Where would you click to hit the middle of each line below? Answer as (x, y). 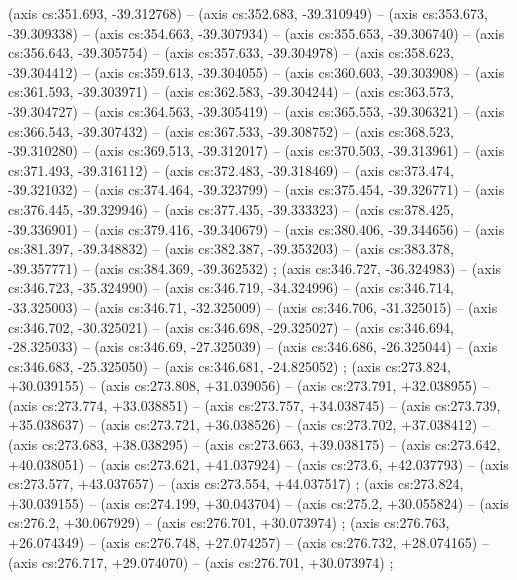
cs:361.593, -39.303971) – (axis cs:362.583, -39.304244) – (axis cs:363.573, (231, 91)
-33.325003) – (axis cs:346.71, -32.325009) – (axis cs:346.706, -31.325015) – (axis (253, 306)
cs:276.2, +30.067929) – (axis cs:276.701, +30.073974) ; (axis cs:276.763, (229, 522)
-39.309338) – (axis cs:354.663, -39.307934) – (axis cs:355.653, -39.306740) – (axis (256, 32)
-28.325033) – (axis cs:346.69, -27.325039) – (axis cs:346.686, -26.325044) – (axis (253, 346)
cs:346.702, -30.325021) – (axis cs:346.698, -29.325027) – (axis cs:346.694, (231, 326)
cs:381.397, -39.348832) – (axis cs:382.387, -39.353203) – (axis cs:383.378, (231, 248)
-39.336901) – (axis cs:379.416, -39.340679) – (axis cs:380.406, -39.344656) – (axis (256, 228)
